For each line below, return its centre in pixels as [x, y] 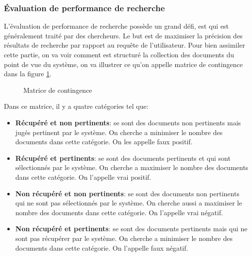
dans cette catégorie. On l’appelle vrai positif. [83, 177]
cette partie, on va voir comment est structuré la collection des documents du [119, 54]
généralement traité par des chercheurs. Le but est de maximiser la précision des [123, 35]
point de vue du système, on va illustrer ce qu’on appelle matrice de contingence [123, 64]
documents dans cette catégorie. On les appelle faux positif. [104, 142]
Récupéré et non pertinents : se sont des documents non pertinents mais [128, 122]
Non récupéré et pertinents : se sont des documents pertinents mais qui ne [131, 229]
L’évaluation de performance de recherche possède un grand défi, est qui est [117, 26]
